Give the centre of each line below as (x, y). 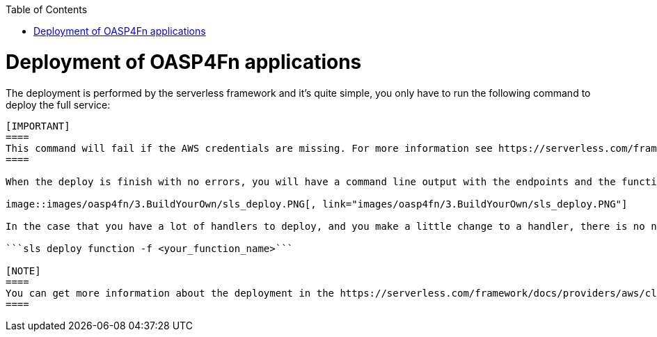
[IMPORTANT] (38, 126)
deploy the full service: (58, 104)
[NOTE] (23, 271)
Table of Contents (47, 9)
